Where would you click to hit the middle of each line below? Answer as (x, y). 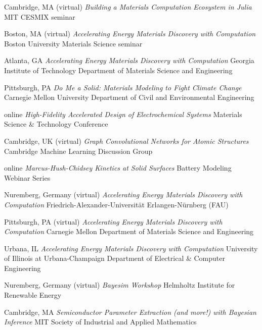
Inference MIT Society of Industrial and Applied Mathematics (100, 322)
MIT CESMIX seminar (40, 16)
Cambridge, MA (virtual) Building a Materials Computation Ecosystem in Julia (128, 7)
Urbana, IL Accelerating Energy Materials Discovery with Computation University (131, 248)
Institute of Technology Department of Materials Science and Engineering (118, 70)
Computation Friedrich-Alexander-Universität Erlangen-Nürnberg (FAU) (116, 204)
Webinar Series (27, 177)
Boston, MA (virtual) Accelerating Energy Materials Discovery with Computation (130, 34)
